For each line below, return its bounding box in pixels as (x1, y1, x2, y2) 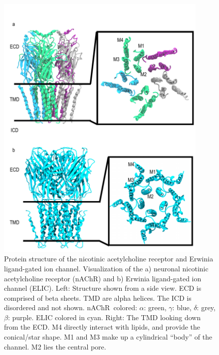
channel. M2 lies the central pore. (4, 341, 106, 352)
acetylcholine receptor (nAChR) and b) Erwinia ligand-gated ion (4, 273, 202, 283)
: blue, (172, 302, 192, 313)
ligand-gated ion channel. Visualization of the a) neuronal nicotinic (4, 263, 209, 273)
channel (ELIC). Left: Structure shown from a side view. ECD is (4, 283, 202, 293)
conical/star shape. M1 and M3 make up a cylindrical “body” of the (4, 332, 213, 342)
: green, (144, 302, 167, 313)
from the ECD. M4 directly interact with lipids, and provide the (4, 322, 201, 332)
